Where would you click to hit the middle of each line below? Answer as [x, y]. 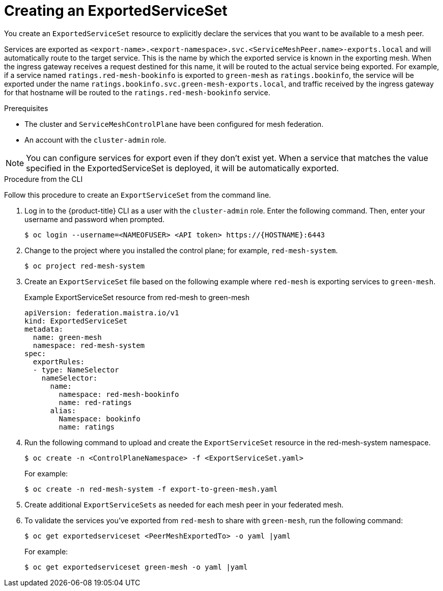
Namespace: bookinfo [100, 419]
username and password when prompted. [95, 219]
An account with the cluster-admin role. [95, 140]
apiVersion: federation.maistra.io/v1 [102, 313]
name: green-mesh [67, 337]
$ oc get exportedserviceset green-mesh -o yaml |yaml [136, 567]
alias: [63, 410]
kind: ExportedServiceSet [76, 321]
